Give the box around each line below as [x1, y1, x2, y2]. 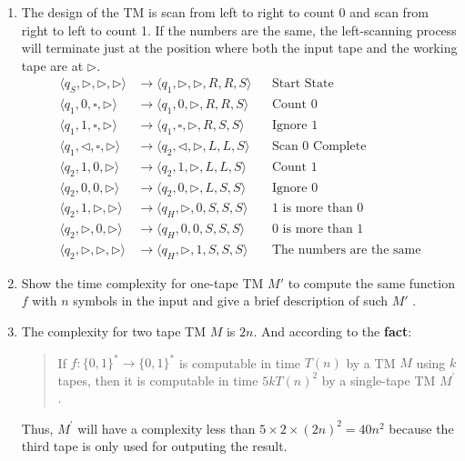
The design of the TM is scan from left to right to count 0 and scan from [21, 3, 430, 21]
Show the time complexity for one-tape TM [21, 273, 264, 292]
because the [389, 418, 454, 437]
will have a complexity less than [77, 418, 256, 437]
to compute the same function [288, 273, 455, 292]
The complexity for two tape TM [21, 322, 207, 341]
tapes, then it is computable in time [57, 370, 258, 389]
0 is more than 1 [271, 223, 364, 236]
